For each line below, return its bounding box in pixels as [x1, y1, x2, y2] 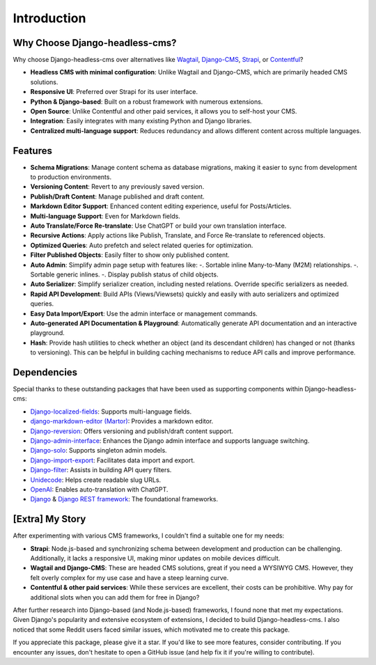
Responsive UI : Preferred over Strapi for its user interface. [30, 88, 198, 96]
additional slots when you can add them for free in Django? [30, 593, 200, 602]
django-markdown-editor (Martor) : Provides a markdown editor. [30, 417, 214, 425]
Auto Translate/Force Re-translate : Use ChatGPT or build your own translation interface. [30, 221, 287, 230]
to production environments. [30, 173, 111, 181]
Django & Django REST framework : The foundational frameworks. [30, 495, 219, 503]
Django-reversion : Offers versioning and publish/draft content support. [30, 427, 233, 435]
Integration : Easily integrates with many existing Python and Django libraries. [30, 117, 252, 125]
